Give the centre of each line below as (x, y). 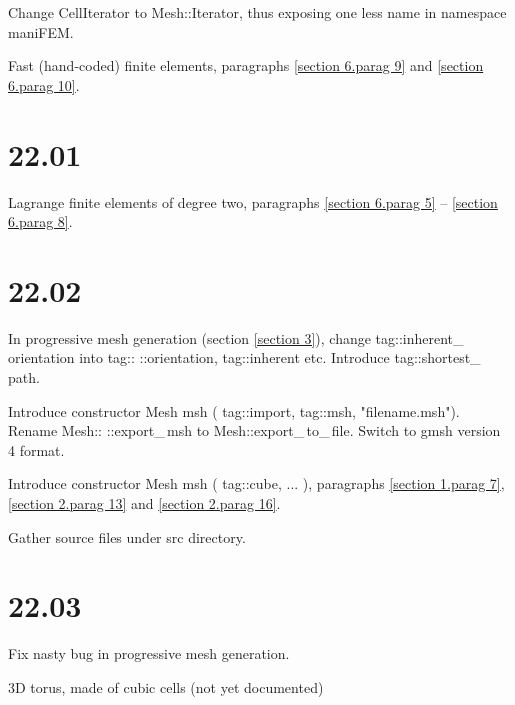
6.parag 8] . (40, 221)
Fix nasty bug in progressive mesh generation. (149, 653)
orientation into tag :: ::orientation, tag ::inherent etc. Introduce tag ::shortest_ (244, 357)
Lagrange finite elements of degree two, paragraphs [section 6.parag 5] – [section (253, 201)
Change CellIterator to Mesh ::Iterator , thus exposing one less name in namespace (257, 12)
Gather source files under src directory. (127, 536)
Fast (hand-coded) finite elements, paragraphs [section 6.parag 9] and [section (246, 65)
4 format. (36, 449)
